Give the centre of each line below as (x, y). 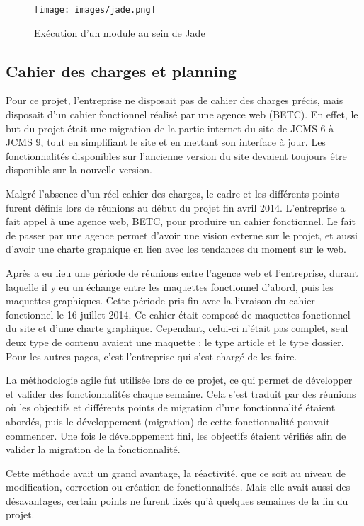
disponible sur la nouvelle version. (79, 170)
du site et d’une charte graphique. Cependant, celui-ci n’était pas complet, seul (177, 328)
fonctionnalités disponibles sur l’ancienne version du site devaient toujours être (176, 155)
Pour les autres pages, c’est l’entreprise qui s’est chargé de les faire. (152, 356)
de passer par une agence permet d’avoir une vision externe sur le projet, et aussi (182, 235)
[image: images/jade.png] (95, 10)
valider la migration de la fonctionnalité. (93, 449)
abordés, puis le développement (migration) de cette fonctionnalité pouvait (168, 421)
